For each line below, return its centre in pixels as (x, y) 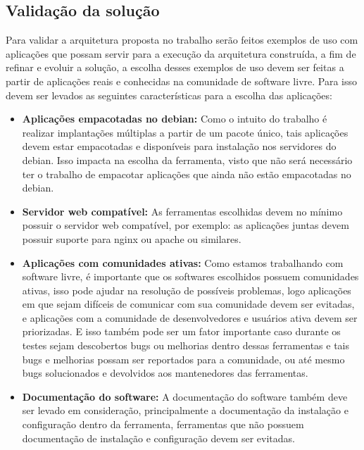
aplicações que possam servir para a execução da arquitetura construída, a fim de (181, 53)
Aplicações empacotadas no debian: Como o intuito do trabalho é (175, 119)
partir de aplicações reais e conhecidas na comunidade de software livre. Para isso (182, 81)
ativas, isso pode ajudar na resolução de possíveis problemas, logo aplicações (187, 290)
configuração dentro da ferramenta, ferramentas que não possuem (163, 424)
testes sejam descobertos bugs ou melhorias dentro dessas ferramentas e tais (186, 345)
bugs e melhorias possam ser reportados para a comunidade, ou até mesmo (183, 359)
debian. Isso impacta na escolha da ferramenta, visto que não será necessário (187, 160)
